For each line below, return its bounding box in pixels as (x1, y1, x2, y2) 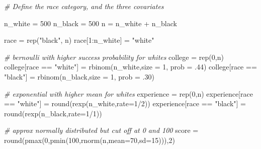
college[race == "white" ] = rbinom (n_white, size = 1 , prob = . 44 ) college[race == (4, 61, 257, 72)
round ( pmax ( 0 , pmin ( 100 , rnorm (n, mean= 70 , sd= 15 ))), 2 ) (4, 134, 175, 145)
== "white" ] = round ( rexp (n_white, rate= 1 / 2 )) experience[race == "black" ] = (4, 98, 246, 109)
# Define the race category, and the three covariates (4, 1, 164, 11)
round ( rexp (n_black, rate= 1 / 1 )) (4, 108, 102, 118)
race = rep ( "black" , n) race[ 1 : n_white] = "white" (4, 35, 154, 45)
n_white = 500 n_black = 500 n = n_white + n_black (4, 18, 177, 28)
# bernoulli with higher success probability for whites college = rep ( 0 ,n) (4, 51, 224, 62)
